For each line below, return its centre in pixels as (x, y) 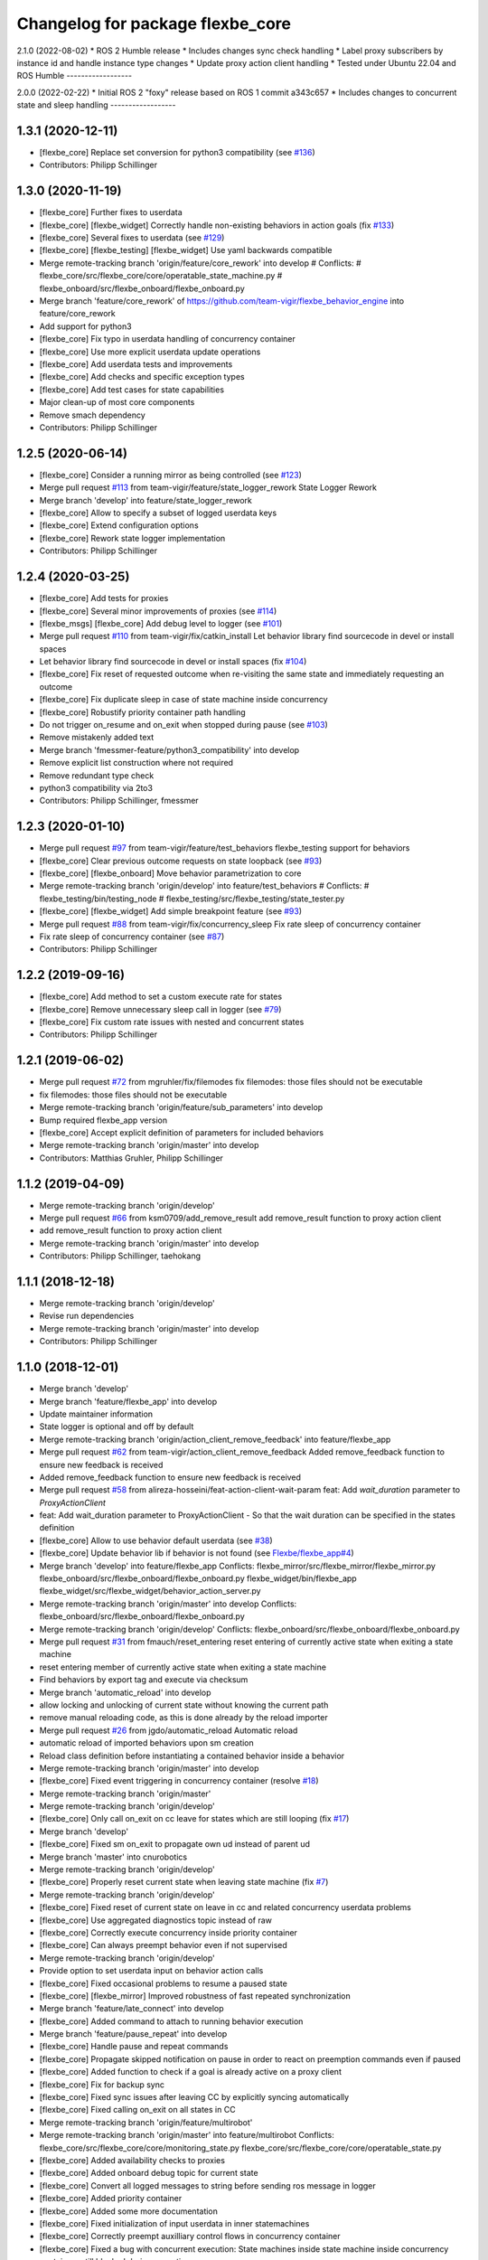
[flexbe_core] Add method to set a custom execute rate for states (161, 997)
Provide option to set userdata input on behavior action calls (151, 1971)
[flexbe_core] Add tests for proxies (104, 598)
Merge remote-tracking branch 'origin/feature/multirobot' (146, 2122)
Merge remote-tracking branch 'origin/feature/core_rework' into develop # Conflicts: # (200, 263)
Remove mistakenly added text (97, 738)
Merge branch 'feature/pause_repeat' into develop (133, 2034)
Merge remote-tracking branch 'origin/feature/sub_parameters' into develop (181, 1107)
